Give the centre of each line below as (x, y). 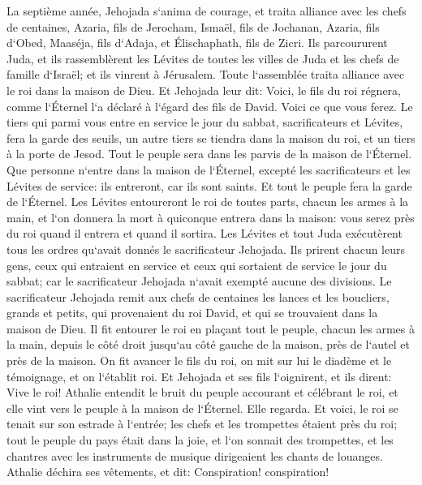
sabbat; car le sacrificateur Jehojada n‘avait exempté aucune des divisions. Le (199, 281)
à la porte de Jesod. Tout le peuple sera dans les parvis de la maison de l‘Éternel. (209, 154)
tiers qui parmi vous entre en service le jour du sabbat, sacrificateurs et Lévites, (205, 122)
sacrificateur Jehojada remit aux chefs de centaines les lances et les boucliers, (198, 296)
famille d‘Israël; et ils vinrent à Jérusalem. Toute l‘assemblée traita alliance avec (206, 74)
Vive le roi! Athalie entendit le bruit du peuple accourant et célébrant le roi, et (202, 392)
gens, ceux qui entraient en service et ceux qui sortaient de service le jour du (197, 265)
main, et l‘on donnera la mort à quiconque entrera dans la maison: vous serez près (211, 217)
